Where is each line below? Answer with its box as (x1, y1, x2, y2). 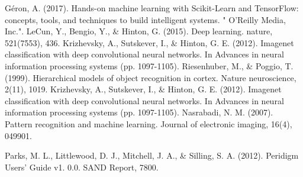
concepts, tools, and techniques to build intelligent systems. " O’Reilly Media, (5, 13, 286, 25)
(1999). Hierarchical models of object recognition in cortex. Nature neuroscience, (5, 71, 296, 83)
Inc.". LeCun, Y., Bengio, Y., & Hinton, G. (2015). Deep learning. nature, (5, 25, 273, 37)
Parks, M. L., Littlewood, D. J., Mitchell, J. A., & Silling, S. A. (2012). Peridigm (5, 149, 299, 162)
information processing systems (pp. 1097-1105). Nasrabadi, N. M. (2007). (5, 106, 273, 118)
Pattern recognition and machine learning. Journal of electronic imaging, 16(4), (5, 117, 292, 130)
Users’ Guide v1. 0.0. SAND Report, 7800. (5, 160, 159, 173)
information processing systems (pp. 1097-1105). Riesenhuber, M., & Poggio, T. (5, 59, 294, 72)
